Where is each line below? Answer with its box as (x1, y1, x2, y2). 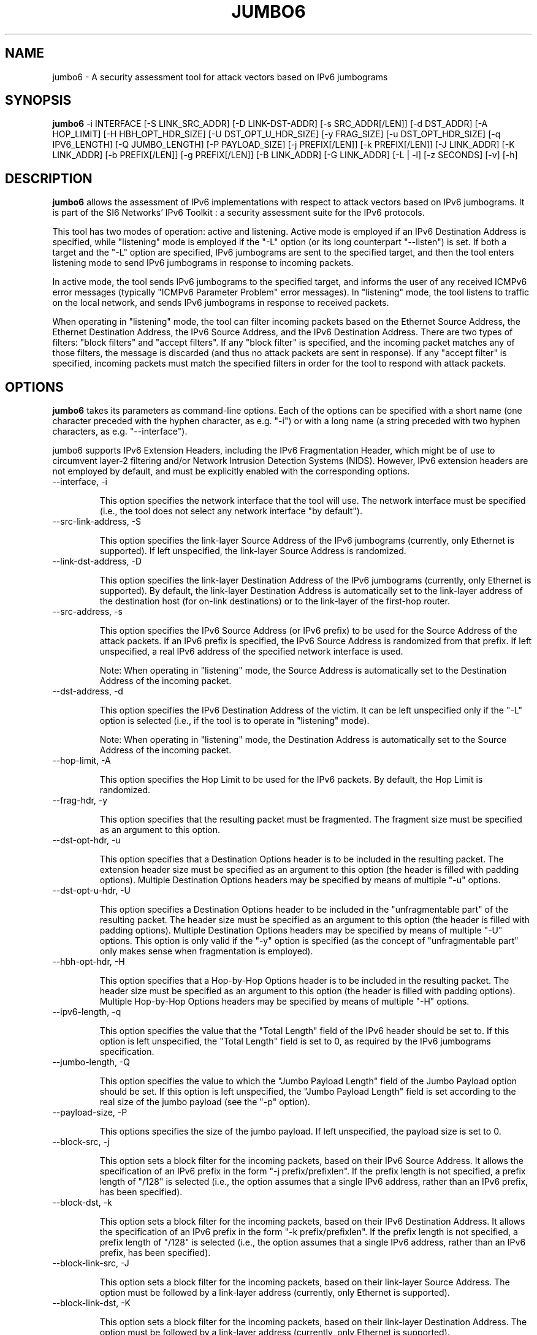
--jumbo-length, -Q (52, 1057, 130, 1068)
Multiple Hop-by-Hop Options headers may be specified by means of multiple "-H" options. (99, 996, 470, 1007)
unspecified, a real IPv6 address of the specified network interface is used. (99, 646, 403, 657)
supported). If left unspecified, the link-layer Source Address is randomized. (99, 546, 406, 557)
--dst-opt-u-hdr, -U (52, 885, 131, 896)
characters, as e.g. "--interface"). (52, 426, 188, 437)
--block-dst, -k (52, 1197, 112, 1208)
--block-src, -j (52, 1136, 110, 1147)
